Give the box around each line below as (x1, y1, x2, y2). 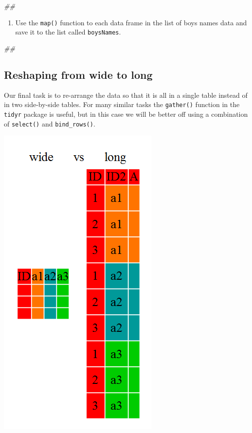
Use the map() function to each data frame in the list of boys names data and (15, 17, 247, 27)
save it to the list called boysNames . (15, 27, 121, 37)
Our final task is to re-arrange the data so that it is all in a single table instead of (4, 90, 248, 100)
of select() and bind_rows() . (4, 118, 95, 128)
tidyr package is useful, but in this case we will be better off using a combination (4, 108, 248, 119)
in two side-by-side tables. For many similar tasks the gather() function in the (4, 99, 240, 109)
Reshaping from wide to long (4, 67, 153, 82)
